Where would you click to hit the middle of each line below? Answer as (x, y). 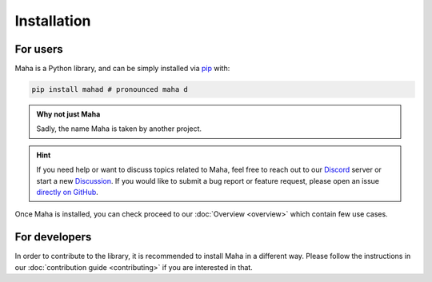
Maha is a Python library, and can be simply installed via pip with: (122, 69)
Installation (53, 21)
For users (39, 49)
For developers (53, 237)
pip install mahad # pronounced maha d (110, 89)
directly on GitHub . (68, 192)
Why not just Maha (68, 114)
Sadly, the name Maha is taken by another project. (119, 129)
